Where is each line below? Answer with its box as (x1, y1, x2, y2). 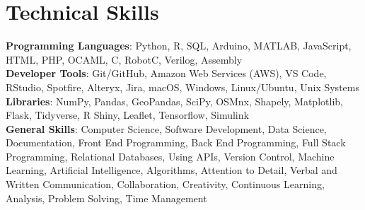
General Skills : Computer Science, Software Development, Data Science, (6, 121, 327, 136)
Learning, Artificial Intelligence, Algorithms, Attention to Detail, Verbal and (6, 163, 337, 177)
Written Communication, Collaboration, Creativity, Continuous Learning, (6, 177, 325, 192)
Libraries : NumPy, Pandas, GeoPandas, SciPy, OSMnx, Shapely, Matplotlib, (6, 93, 343, 108)
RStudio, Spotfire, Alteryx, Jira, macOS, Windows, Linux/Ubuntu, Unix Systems (6, 79, 359, 94)
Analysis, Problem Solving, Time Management (6, 190, 207, 205)
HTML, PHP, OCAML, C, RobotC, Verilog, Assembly (6, 52, 243, 66)
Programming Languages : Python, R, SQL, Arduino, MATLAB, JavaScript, (6, 38, 352, 53)
